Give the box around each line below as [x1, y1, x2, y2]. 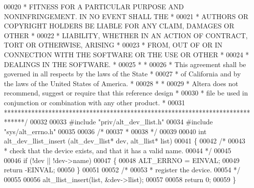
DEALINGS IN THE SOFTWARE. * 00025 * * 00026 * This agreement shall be [4, 59, 246, 69]
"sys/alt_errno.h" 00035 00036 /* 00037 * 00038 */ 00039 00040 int [4, 126, 207, 136]
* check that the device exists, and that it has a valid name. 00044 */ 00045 [4, 145, 232, 155]
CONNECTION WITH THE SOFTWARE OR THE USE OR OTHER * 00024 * [4, 49, 249, 59]
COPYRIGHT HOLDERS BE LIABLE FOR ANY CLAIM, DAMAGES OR [4, 21, 234, 31]
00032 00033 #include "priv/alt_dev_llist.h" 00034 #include [30, 117, 213, 127]
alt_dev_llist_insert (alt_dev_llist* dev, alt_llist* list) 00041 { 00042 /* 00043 [4, 136, 245, 146]
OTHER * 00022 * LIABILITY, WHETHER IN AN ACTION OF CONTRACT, [4, 30, 248, 40]
